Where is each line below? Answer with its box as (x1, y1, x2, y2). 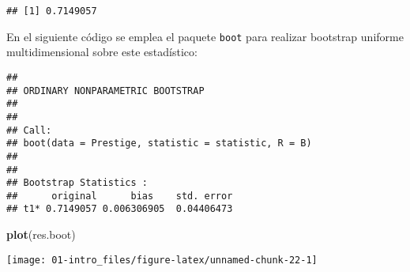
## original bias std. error (6, 190, 233, 202)
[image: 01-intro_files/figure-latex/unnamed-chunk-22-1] (6, 254, 318, 266)
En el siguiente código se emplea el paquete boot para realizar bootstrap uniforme (6, 28, 404, 44)
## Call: (6, 124, 52, 136)
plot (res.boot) (6, 226, 76, 243)
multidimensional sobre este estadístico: (6, 43, 197, 60)
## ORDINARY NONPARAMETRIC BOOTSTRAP (6, 85, 205, 96)
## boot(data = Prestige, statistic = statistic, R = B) (6, 138, 312, 149)
